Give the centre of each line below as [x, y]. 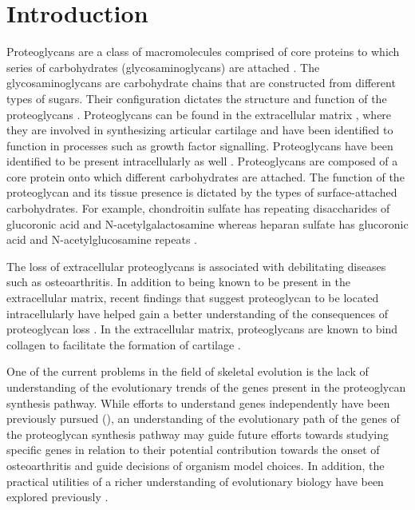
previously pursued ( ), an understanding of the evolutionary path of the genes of [203, 418]
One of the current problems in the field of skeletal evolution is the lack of [188, 371]
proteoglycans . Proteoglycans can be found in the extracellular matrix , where [199, 114]
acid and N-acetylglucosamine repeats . [102, 239]
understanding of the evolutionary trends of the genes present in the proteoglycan [206, 387]
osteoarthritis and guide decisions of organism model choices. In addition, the [196, 465]
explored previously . [57, 497]
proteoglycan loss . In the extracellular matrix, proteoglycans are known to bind [202, 329]
